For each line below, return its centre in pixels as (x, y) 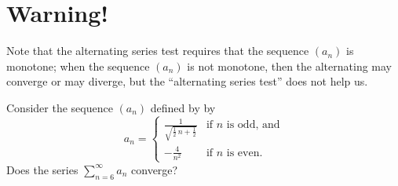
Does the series (42, 169)
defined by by (183, 107)
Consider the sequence (60, 107)
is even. (245, 153)
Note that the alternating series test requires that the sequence (158, 51)
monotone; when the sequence (78, 66)
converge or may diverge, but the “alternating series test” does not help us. (187, 81)
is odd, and (253, 125)
